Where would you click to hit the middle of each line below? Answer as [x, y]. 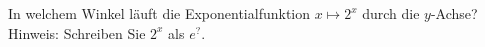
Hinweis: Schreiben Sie [77, 32]
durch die [391, 13]
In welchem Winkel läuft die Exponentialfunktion [159, 13]
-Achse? [454, 13]
